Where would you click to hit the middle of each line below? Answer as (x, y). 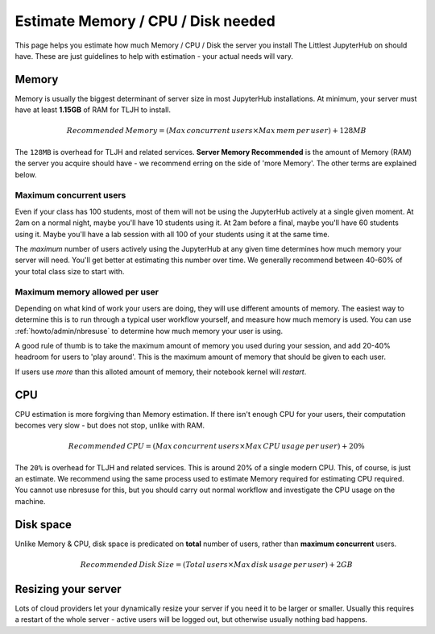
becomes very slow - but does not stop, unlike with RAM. (110, 425)
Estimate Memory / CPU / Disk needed (145, 21)
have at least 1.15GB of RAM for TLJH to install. (93, 110)
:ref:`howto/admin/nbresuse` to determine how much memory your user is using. (149, 331)
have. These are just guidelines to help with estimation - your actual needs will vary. (154, 56)
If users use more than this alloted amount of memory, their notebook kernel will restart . (161, 372)
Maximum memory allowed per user (87, 292)
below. (26, 174)
